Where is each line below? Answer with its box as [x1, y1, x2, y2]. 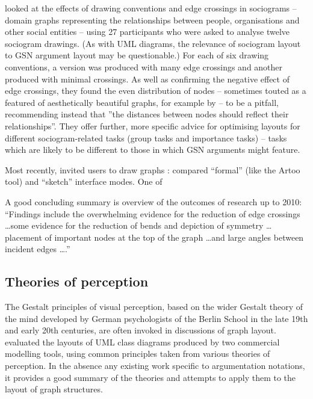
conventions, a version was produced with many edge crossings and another [5, 60, 283, 73]
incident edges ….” [5, 243, 70, 255]
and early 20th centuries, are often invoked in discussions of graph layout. [5, 324, 276, 336]
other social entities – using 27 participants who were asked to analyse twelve [5, 25, 290, 38]
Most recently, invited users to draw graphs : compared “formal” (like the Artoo [5, 163, 300, 176]
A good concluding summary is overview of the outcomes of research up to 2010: [5, 195, 302, 208]
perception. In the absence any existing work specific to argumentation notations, [5, 359, 305, 372]
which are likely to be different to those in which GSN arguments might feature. [5, 143, 300, 156]
